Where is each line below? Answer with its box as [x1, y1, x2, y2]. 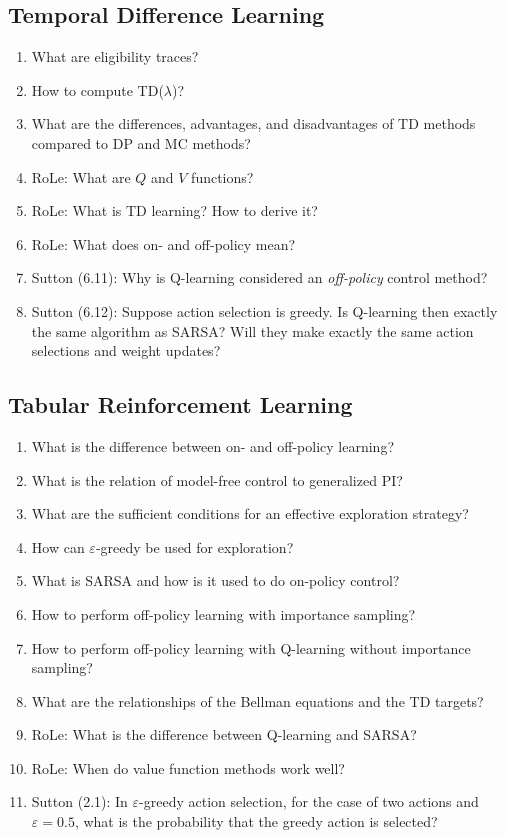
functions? [191, 166, 254, 187]
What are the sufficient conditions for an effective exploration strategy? [31, 503, 469, 524]
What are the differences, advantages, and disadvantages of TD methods [31, 113, 476, 134]
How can [31, 536, 85, 557]
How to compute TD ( [31, 79, 164, 100]
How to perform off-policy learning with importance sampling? [31, 603, 416, 624]
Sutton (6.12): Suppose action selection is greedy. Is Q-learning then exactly [31, 300, 498, 321]
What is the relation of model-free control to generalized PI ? [31, 469, 403, 490]
